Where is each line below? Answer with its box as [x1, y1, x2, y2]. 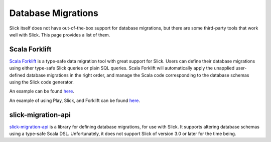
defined [9, 72, 26, 78]
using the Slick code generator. [9, 79, 74, 85]
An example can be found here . [9, 88, 75, 94]
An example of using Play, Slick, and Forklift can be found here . [9, 97, 141, 103]
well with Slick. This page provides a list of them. [9, 31, 110, 37]
